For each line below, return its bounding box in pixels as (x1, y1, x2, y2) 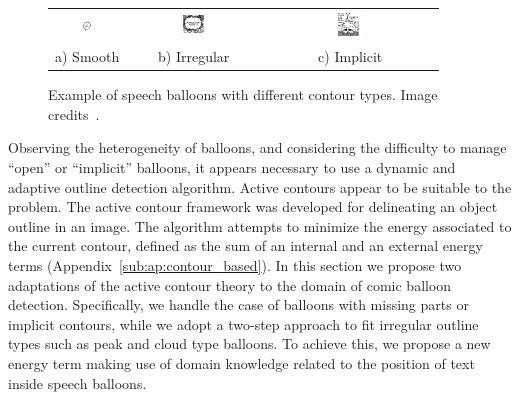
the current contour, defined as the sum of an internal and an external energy (8, 235, 483, 256)
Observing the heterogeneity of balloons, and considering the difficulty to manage (8, 137, 507, 158)
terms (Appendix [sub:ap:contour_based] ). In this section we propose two (8, 254, 462, 275)
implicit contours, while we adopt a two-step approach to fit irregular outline (8, 313, 479, 334)
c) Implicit (318, 46, 383, 67)
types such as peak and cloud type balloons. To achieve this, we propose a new (8, 333, 491, 354)
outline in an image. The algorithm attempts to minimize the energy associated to (8, 215, 512, 236)
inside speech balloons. (8, 372, 147, 393)
